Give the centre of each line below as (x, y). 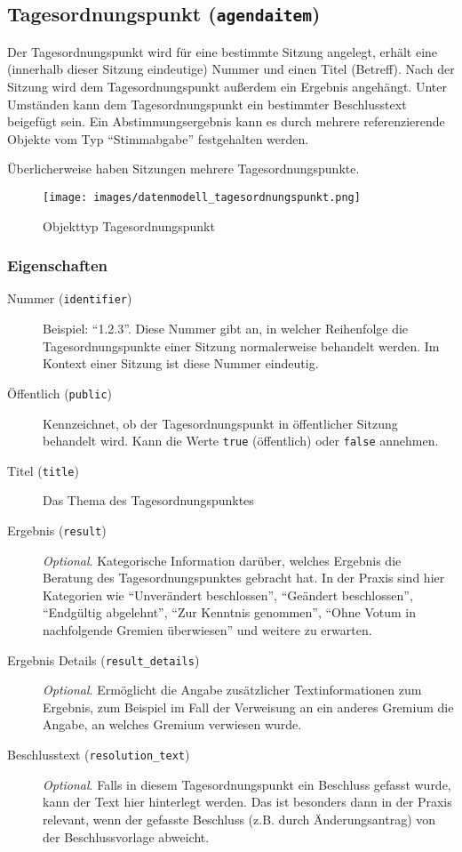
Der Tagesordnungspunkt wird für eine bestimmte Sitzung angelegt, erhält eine (223, 51)
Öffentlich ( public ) (60, 393)
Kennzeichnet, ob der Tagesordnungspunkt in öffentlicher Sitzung (220, 423)
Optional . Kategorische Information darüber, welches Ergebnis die (222, 560)
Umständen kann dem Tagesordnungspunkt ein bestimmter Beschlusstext (207, 104)
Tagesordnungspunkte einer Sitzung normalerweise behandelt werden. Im (241, 346)
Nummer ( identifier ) (70, 298)
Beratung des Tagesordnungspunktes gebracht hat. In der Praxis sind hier (244, 578)
